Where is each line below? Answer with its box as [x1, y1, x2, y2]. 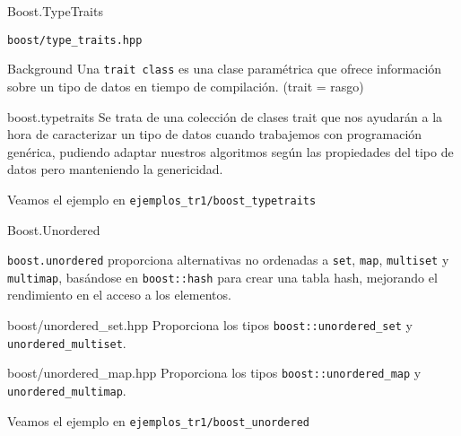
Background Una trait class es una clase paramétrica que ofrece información [7, 59, 442, 78]
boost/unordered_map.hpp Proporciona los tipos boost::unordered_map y [7, 363, 422, 382]
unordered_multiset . [7, 333, 126, 352]
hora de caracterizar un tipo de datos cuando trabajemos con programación [7, 125, 422, 144]
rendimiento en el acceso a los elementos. [7, 285, 231, 304]
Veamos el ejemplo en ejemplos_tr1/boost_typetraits [7, 189, 317, 208]
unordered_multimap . [7, 381, 126, 399]
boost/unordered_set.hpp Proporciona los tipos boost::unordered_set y [7, 316, 413, 335]
